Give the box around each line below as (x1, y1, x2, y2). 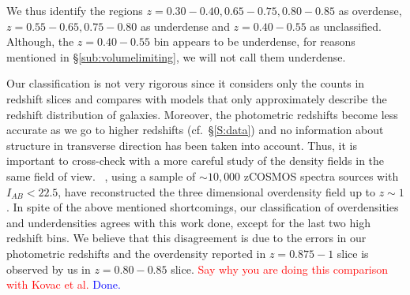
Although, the (6, 33, 74, 50)
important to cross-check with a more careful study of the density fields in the (6, 152, 385, 169)
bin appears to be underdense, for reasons (153, 33, 355, 50)
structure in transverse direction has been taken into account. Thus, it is (6, 136, 357, 153)
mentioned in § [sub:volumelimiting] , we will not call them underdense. (6, 48, 346, 65)
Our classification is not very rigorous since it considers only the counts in (6, 75, 365, 91)
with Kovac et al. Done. (6, 276, 121, 293)
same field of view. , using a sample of (6, 167, 196, 184)
